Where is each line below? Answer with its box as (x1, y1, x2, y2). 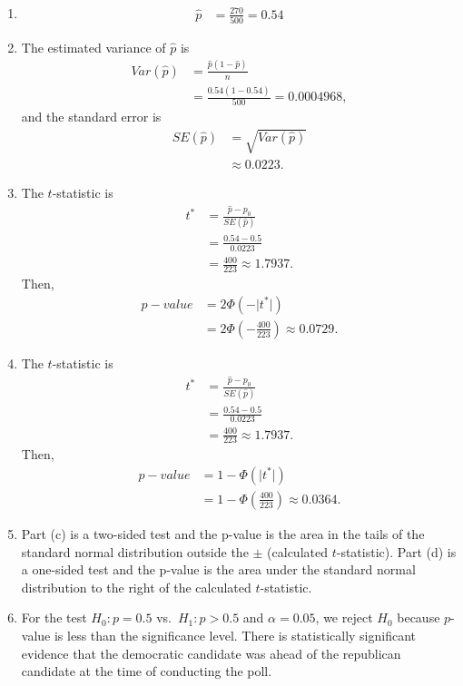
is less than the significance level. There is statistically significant (54, 625, 417, 644)
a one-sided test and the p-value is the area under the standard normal (21, 560, 416, 579)
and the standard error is (21, 107, 162, 126)
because (397, 608, 440, 627)
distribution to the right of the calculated (21, 577, 251, 596)
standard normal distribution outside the (21, 542, 249, 561)
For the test (21, 608, 87, 627)
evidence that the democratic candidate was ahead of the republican (21, 643, 401, 662)
